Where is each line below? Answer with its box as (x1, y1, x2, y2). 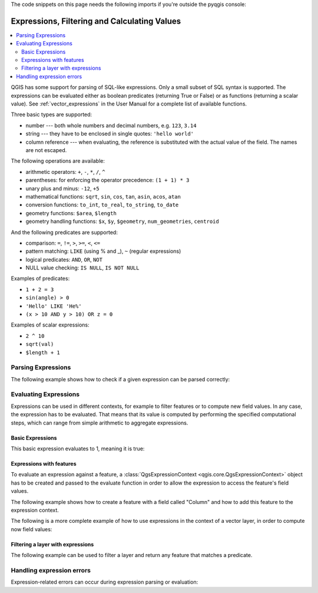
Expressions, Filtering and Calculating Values (11, 16, 181, 26)
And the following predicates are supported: (11, 229, 118, 236)
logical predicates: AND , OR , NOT (25, 256, 103, 263)
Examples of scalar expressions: (11, 321, 90, 328)
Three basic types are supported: (11, 111, 92, 118)
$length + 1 (25, 349, 60, 356)
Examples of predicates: (11, 275, 70, 282)
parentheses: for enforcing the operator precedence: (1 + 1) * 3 (25, 177, 190, 184)
